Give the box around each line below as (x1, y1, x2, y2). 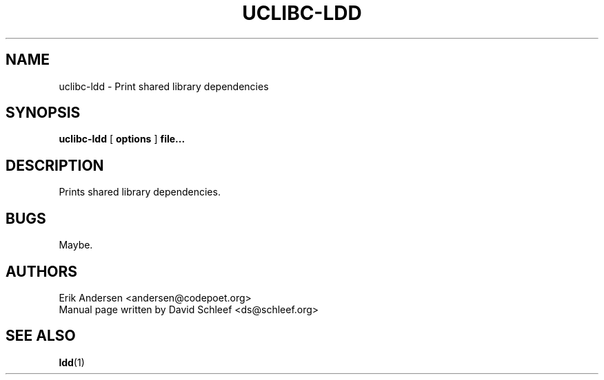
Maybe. (59, 239, 93, 251)
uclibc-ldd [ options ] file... (59, 133, 185, 145)
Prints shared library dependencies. (59, 186, 221, 198)
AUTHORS (6, 262, 78, 280)
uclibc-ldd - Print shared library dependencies (59, 80, 269, 92)
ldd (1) (59, 356, 85, 368)
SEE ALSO (6, 327, 76, 345)
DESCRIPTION (6, 156, 104, 174)
